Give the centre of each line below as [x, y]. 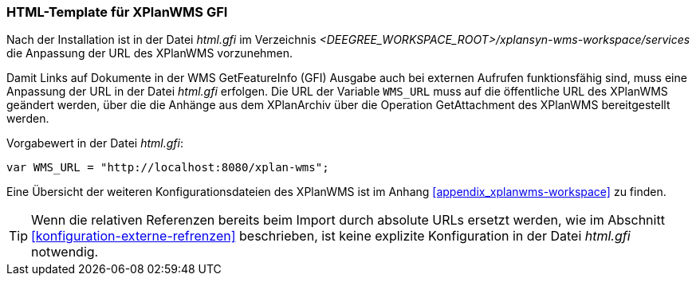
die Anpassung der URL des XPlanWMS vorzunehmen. [150, 53]
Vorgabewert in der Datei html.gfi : [95, 143]
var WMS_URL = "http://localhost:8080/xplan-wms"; [168, 168]
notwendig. [65, 252]
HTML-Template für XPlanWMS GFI [117, 12]
